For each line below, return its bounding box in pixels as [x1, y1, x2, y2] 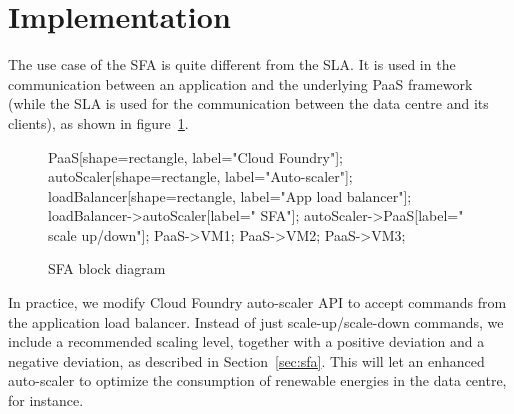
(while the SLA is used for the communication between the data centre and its [8, 93, 489, 114]
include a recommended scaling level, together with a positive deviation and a [8, 331, 485, 352]
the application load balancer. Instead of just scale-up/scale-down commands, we [8, 311, 504, 332]
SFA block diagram [48, 258, 166, 279]
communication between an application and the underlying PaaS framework [8, 73, 473, 94]
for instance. [8, 390, 84, 411]
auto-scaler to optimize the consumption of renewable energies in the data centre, [8, 370, 507, 391]
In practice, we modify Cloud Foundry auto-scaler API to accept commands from [8, 292, 507, 313]
